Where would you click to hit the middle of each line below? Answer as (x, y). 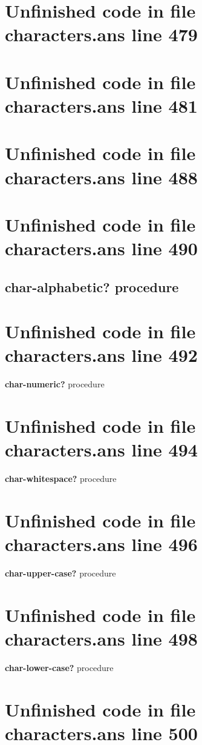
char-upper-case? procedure (60, 573)
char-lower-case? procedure (59, 668)
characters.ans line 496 (101, 544)
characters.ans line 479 (101, 34)
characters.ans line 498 (101, 639)
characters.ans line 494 (101, 449)
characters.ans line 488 (101, 177)
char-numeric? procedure (55, 384)
